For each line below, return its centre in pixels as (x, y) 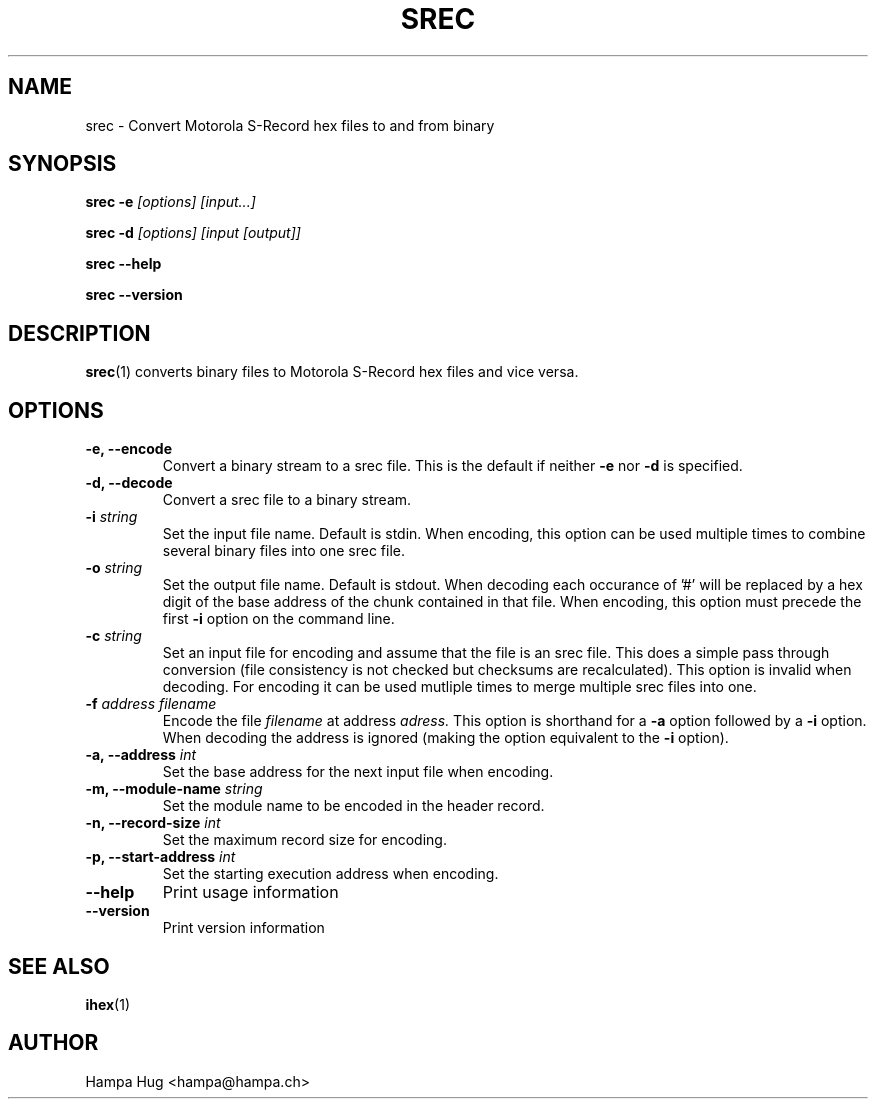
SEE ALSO (59, 966)
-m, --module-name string (174, 789)
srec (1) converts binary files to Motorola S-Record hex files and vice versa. (332, 372)
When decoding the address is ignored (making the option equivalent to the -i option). (445, 738)
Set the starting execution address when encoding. (330, 874)
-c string (113, 636)
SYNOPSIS (62, 164)
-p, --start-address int (160, 857)
